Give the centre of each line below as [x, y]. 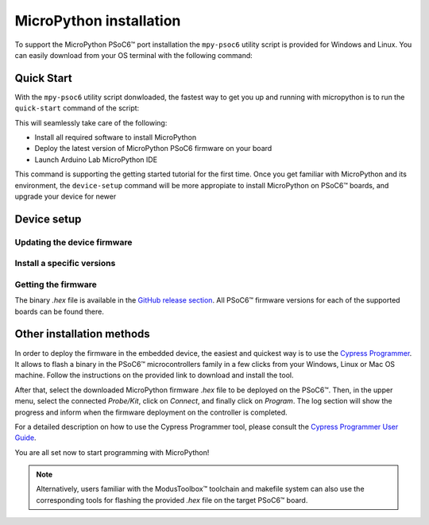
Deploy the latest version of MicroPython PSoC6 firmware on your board [153, 149]
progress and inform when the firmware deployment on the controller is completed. [151, 412]
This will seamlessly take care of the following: [91, 122]
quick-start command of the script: [77, 108]
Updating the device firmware [73, 242]
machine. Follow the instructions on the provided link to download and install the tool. [154, 375]
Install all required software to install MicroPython [116, 137]
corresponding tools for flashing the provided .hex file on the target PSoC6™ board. [172, 500]
